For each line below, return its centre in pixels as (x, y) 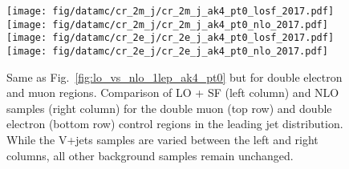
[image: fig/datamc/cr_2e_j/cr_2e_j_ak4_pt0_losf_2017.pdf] (170, 38)
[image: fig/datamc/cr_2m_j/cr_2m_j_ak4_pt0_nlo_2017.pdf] (167, 24)
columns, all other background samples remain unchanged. (150, 155)
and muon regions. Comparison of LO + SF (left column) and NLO (173, 93)
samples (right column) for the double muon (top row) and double (169, 108)
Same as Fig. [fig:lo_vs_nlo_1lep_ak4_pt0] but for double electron (174, 76)
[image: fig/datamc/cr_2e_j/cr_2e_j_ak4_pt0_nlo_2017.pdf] (167, 51)
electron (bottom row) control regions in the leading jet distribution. (175, 124)
